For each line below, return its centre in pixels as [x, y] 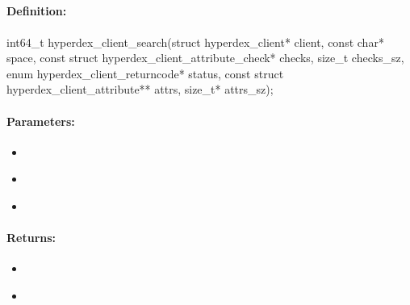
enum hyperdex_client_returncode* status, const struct [145, 73]
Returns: [31, 238]
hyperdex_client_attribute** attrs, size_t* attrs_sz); [140, 89]
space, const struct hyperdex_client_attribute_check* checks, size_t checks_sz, [205, 58]
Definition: [37, 11]
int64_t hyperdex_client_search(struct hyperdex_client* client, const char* [195, 42]
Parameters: [41, 121]
